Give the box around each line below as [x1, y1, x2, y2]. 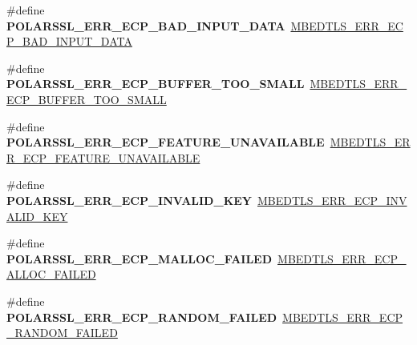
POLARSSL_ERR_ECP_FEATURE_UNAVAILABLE [6, 134, 325, 150]
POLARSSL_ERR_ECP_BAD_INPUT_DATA [6, 17, 285, 34]
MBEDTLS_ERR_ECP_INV [257, 191, 407, 208]
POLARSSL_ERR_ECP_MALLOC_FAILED [6, 250, 273, 267]
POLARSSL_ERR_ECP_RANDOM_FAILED [6, 308, 277, 325]
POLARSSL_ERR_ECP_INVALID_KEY [6, 191, 252, 208]
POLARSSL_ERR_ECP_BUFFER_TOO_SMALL [6, 75, 305, 92]
